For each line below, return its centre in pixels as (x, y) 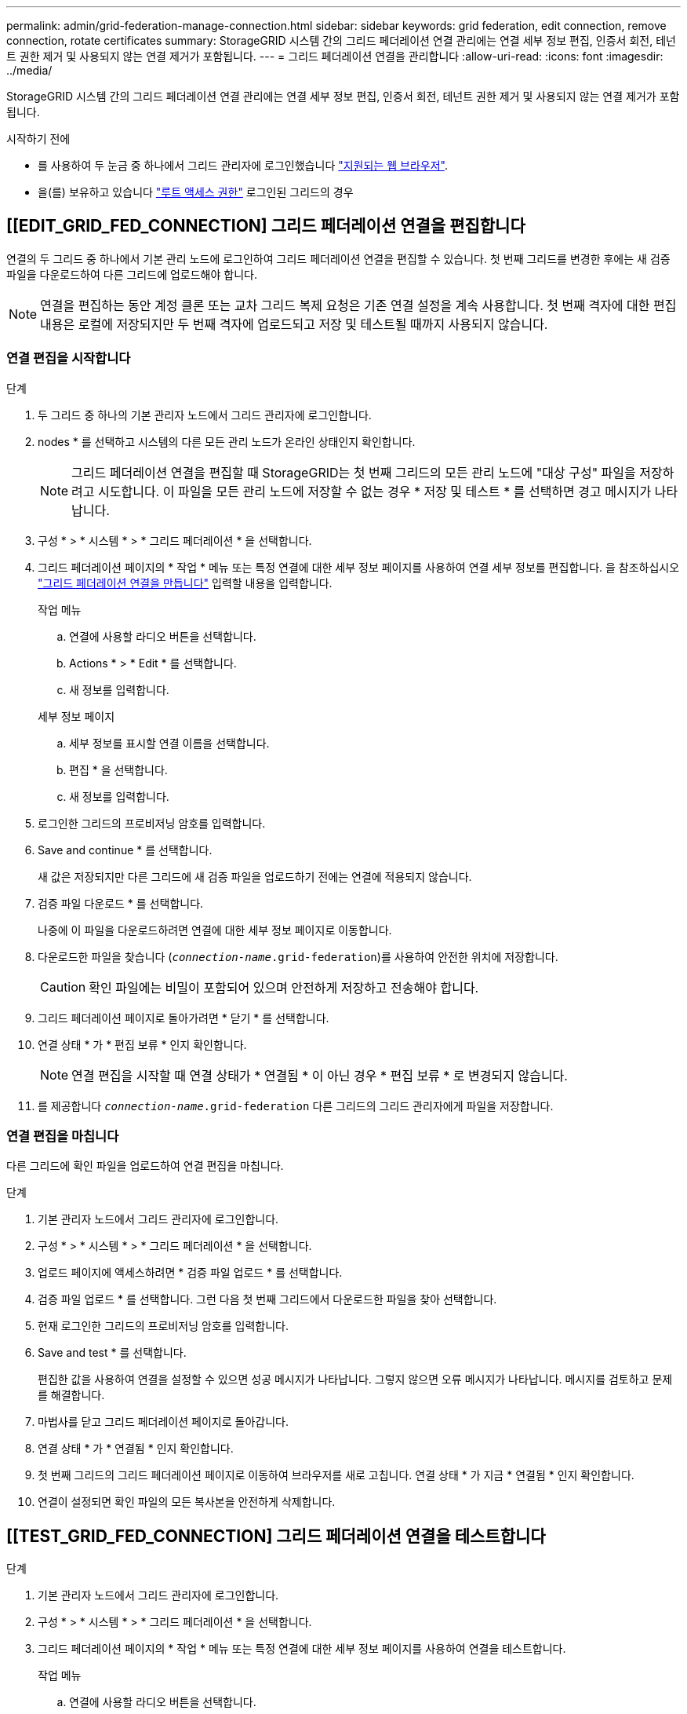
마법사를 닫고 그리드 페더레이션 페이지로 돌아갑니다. (163, 1422)
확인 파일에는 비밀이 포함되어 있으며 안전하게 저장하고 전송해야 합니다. (284, 987)
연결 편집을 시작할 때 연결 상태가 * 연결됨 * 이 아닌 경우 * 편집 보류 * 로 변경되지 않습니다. (320, 1075)
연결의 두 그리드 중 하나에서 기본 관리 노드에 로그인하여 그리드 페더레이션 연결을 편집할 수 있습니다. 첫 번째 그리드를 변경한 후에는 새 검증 (338, 258)
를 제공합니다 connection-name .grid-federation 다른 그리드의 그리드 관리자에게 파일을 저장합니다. (296, 1106)
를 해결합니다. (71, 1395)
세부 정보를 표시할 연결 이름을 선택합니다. (169, 743)
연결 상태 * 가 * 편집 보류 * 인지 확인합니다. (142, 1044)
